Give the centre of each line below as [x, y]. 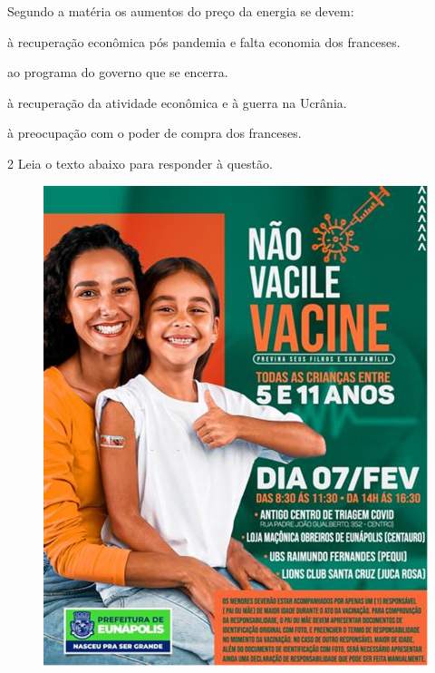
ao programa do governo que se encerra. [118, 72]
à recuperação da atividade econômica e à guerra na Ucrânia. [177, 102]
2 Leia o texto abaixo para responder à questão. [140, 163]
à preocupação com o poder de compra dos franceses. [155, 133]
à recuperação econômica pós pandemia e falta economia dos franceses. [204, 41]
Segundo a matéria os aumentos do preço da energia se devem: [181, 11]
